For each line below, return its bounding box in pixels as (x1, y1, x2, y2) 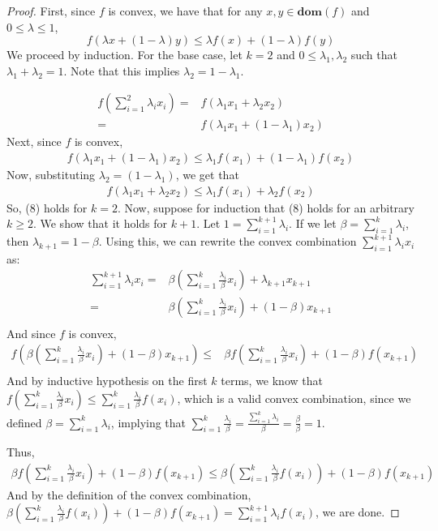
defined (6, 413, 42, 430)
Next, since (6, 133, 62, 150)
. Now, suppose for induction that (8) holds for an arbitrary (117, 199, 414, 216)
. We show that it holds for (32, 215, 168, 232)
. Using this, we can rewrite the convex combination (98, 233, 357, 250)
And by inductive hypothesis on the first (6, 372, 208, 389)
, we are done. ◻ (316, 503, 400, 520)
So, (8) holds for (6, 199, 88, 216)
